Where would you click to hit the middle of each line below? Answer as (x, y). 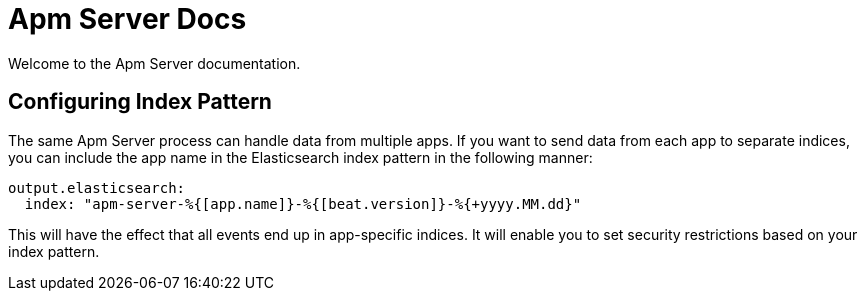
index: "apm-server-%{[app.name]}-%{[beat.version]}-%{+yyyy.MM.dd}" (303, 203)
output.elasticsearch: (97, 187)
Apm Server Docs (127, 19)
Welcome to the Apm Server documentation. (154, 63)
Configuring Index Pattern (140, 102)
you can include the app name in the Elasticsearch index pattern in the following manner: (300, 157)
